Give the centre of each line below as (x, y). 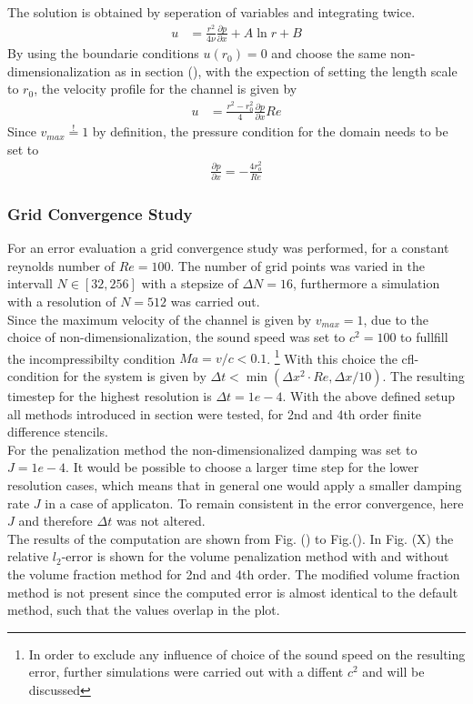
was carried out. (215, 302)
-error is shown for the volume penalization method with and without (255, 556)
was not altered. (161, 521)
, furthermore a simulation (366, 283)
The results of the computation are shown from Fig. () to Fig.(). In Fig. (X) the (231, 538)
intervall (30, 283)
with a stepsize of (190, 283)
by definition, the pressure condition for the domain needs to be (270, 131)
